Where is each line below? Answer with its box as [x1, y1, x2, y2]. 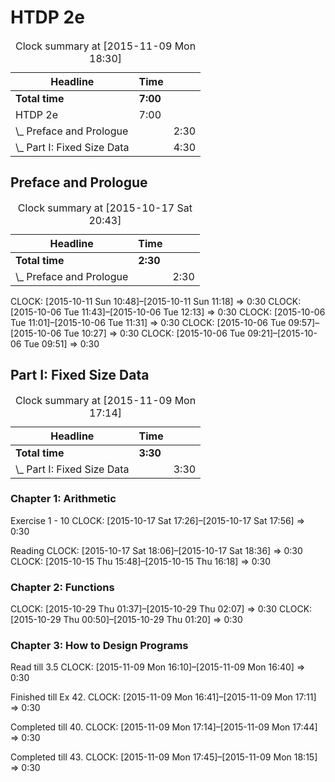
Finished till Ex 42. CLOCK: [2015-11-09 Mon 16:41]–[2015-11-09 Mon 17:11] [10, 691, 317, 703]
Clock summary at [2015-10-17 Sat [17, 201, 193, 215]
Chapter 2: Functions [10, 580, 115, 594]
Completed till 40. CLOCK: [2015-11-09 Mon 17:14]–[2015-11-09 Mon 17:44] [10, 721, 318, 733]
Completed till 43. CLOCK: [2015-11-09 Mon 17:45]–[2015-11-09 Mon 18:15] [10, 751, 318, 763]
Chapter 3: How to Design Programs [10, 639, 189, 653]
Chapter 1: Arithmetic [10, 492, 117, 506]
